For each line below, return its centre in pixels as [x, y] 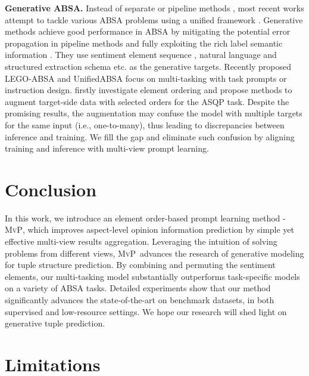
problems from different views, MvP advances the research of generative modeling [154, 253]
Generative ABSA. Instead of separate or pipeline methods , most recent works [154, 8]
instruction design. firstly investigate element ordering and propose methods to [149, 90]
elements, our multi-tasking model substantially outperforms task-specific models [152, 276]
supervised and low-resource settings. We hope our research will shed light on [146, 311]
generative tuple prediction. [55, 323]
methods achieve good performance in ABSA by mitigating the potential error [148, 31]
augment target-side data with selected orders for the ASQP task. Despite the [147, 101]
